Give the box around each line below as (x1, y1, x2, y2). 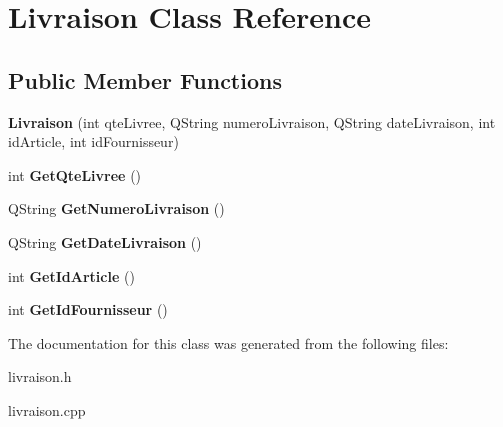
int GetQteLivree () (8, 164, 142, 185)
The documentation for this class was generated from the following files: (8, 332, 449, 353)
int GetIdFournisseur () (8, 299, 168, 320)
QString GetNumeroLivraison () (8, 198, 225, 219)
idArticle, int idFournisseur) (8, 131, 179, 152)
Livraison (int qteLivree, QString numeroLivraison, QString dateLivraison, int (8, 111, 496, 132)
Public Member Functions (8, 64, 282, 95)
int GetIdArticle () (8, 265, 135, 286)
